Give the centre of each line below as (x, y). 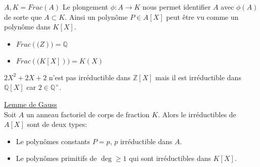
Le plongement (85, 7)
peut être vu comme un (202, 16)
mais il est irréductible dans (198, 77)
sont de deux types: (57, 124)
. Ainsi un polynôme (96, 16)
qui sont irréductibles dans (170, 158)
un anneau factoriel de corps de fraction (88, 114)
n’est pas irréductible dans (90, 77)
